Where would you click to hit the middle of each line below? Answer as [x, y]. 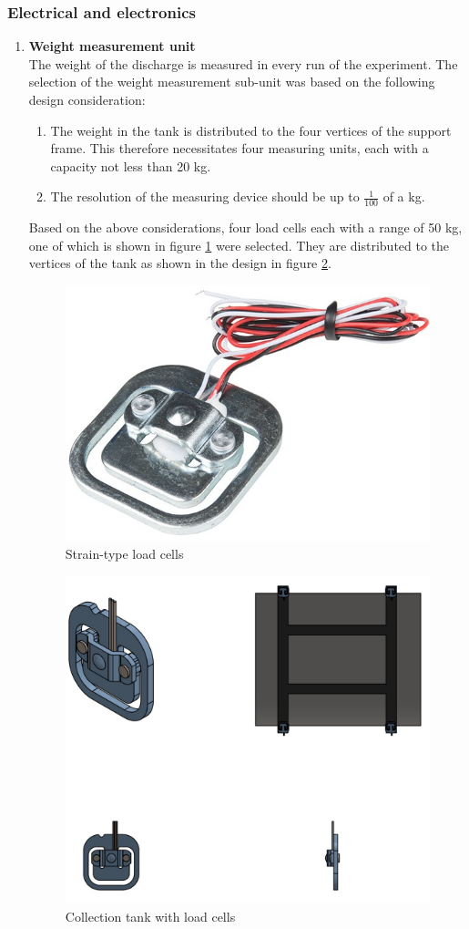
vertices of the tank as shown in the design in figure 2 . [180, 263]
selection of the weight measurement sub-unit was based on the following [232, 82]
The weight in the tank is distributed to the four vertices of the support [251, 130]
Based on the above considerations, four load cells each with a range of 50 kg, [245, 227]
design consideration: [87, 99]
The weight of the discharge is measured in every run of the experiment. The [243, 63]
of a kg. [404, 196]
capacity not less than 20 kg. [131, 165]
